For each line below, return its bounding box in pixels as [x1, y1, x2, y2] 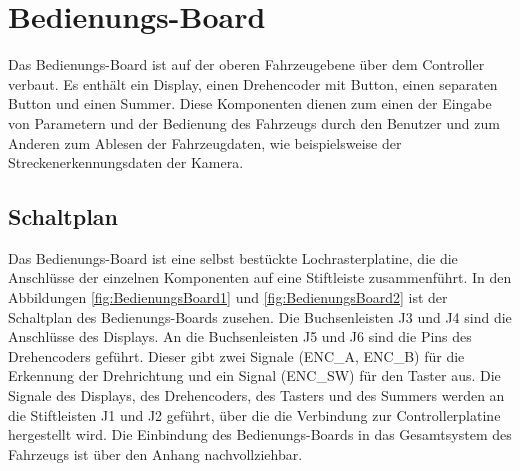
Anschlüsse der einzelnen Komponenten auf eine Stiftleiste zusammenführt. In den [8, 267, 512, 288]
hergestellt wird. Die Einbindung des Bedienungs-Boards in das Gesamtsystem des [8, 424, 512, 445]
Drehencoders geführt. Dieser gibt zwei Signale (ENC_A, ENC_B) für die [8, 345, 465, 366]
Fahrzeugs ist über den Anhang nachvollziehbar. [8, 443, 303, 464]
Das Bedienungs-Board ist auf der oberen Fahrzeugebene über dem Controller [8, 54, 485, 75]
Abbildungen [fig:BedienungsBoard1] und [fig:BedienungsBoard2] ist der [8, 287, 448, 308]
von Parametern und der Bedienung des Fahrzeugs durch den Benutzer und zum [8, 112, 500, 133]
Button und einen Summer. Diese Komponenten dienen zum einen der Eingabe [8, 93, 492, 114]
